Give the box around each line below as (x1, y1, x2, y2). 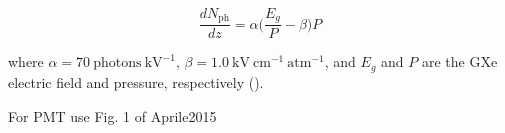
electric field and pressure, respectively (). (8, 71, 264, 92)
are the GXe (421, 51, 498, 72)
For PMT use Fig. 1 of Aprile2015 (8, 105, 217, 126)
